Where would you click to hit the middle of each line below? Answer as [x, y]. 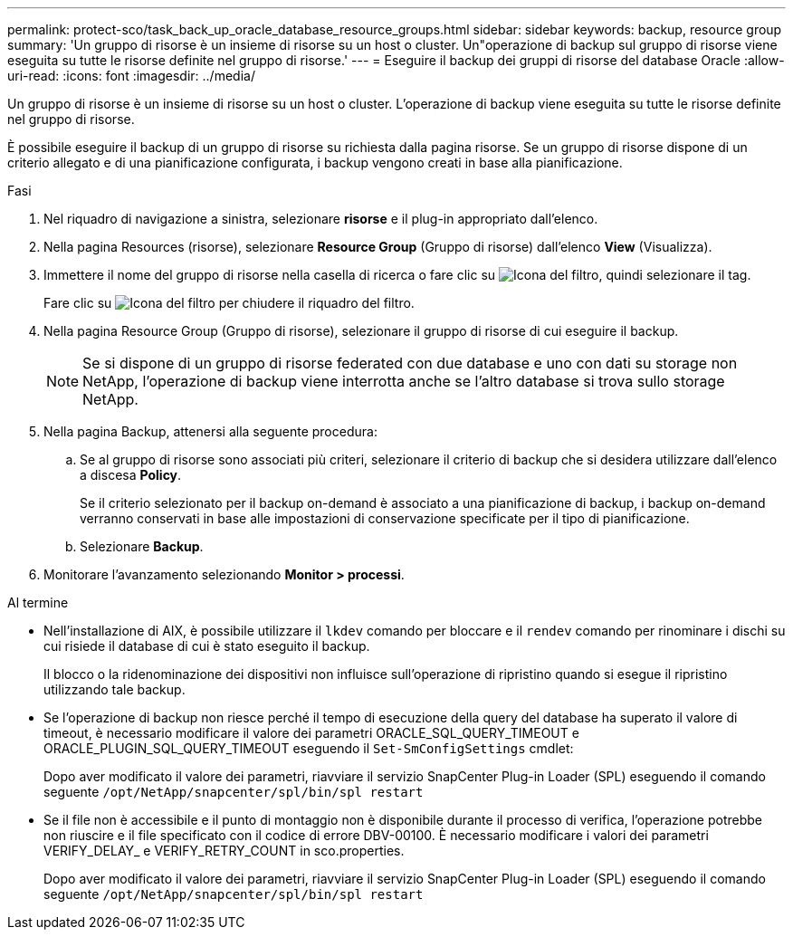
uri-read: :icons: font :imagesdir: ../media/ [131, 76]
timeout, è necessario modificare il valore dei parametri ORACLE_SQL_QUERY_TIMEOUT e [311, 733]
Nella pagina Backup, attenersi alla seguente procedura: [210, 431]
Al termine [38, 602]
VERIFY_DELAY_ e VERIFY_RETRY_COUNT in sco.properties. [224, 851]
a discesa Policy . [131, 475]
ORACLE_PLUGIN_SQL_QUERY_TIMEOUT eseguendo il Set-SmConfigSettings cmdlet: [309, 748]
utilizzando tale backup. [115, 689]
